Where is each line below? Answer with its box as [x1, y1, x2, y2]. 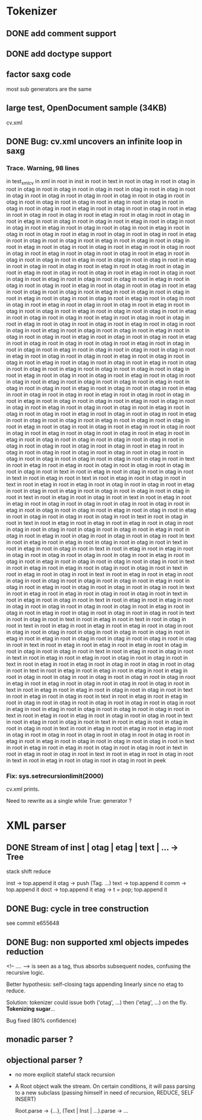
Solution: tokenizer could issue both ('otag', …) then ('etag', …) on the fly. [6, 999, 188, 1006]
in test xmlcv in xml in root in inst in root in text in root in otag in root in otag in [6, 178, 195, 187]
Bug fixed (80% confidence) [6, 1017, 77, 1024]
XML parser [6, 819, 66, 832]
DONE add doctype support [6, 48, 112, 59]
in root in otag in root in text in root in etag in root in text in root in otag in [6, 616, 186, 623]
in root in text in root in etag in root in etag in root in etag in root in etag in [6, 667, 188, 674]
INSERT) [14, 1095, 36, 1103]
